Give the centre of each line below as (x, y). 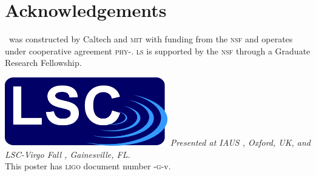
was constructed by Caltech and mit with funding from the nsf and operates (151, 39)
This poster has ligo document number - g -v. (88, 166)
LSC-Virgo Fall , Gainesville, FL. (68, 154)
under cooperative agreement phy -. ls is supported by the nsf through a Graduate (158, 51)
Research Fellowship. (43, 63)
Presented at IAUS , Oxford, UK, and (240, 142)
